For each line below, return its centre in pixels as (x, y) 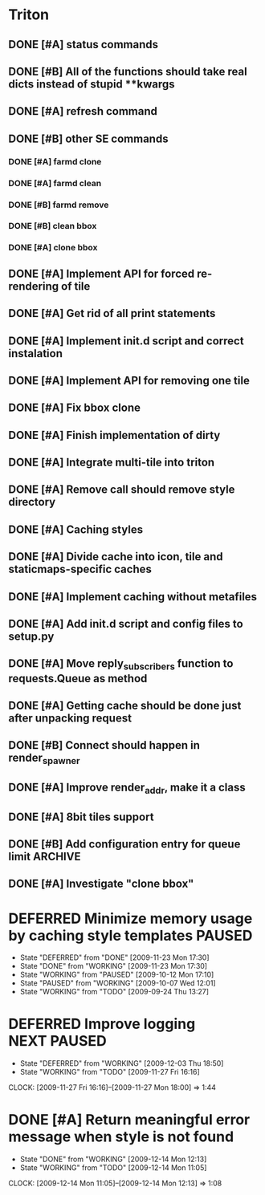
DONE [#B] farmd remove (59, 205)
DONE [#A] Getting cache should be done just (125, 706)
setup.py (31, 637)
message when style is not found (121, 1137)
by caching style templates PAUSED (130, 935)
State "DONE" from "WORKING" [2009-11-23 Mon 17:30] (113, 966)
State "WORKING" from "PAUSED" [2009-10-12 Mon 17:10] (117, 975)
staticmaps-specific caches (80, 569)
